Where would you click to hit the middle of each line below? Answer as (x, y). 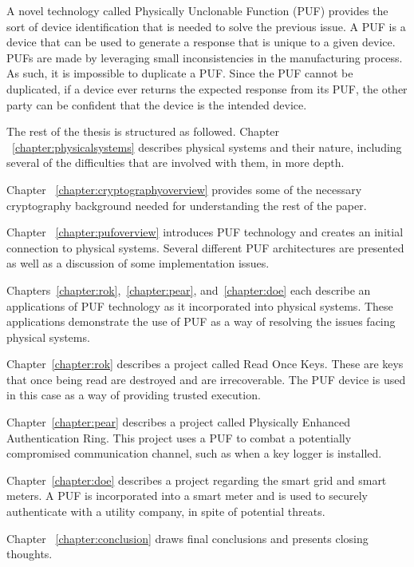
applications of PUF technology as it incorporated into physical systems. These (200, 305)
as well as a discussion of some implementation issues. (138, 263)
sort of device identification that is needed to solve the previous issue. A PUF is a (206, 26)
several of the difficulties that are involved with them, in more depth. (175, 163)
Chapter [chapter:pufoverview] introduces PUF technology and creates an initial (205, 232)
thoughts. (30, 554)
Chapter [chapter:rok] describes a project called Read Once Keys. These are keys (205, 364)
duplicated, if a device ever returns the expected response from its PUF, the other (207, 88)
